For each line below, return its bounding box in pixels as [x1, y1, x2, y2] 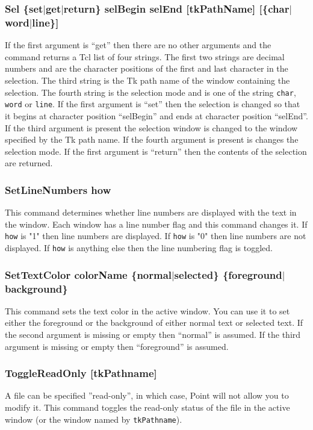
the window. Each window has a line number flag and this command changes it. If [5, 217, 308, 230]
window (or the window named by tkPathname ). [5, 413, 182, 425]
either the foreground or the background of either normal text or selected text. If [5, 316, 303, 329]
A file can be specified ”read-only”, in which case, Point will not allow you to [5, 389, 289, 402]
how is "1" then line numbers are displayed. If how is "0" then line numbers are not [5, 229, 306, 242]
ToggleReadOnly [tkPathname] [5, 366, 157, 381]
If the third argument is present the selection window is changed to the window [5, 121, 298, 134]
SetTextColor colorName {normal [5, 267, 172, 282]
